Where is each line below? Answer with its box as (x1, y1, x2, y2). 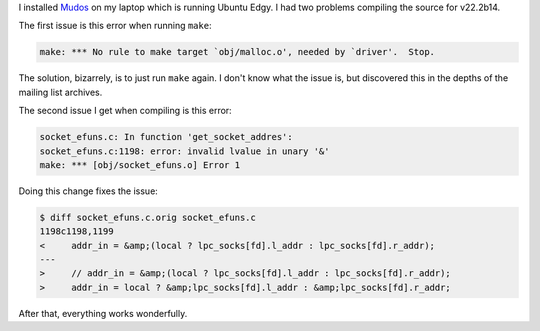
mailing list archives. (18, 86, 103, 98)
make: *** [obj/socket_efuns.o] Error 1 (39, 159, 240, 170)
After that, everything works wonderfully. (18, 307, 188, 319)
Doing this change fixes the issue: (18, 185, 159, 197)
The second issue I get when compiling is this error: (18, 105, 232, 117)
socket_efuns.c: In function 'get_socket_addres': (39, 131, 294, 143)
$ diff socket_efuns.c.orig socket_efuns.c (39, 211, 257, 223)
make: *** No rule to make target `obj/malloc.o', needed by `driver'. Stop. (39, 46, 435, 58)
